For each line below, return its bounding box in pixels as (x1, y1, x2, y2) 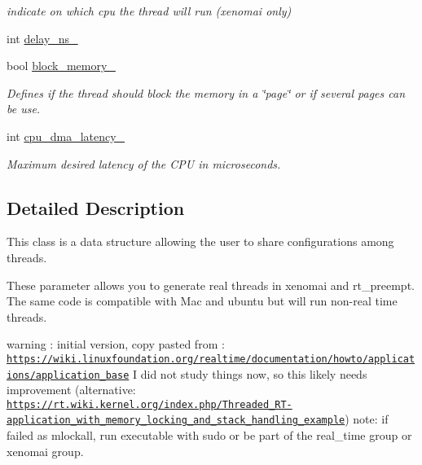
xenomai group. (7, 442, 84, 459)
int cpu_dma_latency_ (7, 127, 125, 144)
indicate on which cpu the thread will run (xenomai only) (7, 2, 292, 19)
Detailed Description (7, 195, 185, 220)
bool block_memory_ (7, 57, 116, 74)
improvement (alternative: (7, 381, 136, 398)
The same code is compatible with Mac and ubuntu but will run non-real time (7, 292, 398, 309)
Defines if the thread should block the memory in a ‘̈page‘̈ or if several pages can (7, 84, 406, 101)
